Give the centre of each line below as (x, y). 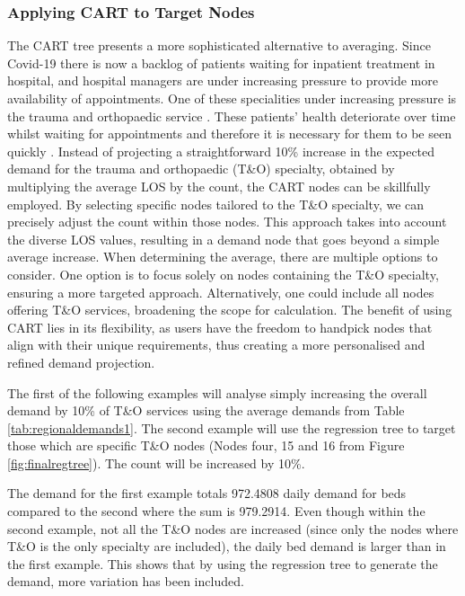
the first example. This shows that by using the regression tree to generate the (223, 563)
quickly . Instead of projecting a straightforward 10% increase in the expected (221, 151)
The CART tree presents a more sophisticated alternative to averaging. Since (219, 45)
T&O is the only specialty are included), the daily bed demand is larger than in (227, 546)
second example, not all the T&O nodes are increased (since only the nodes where (233, 528)
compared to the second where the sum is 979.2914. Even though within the (216, 511)
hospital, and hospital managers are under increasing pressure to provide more (223, 80)
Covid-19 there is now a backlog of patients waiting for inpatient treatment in (221, 62)
